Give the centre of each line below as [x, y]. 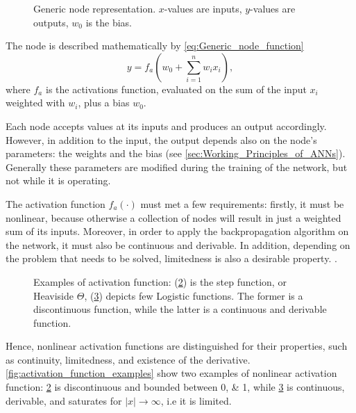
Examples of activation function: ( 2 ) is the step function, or [160, 281]
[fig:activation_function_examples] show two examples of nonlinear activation [171, 373]
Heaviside [54, 295]
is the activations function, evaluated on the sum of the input [176, 89]
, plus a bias [104, 103]
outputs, [51, 22]
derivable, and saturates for [64, 400]
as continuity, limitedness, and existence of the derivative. [128, 359]
